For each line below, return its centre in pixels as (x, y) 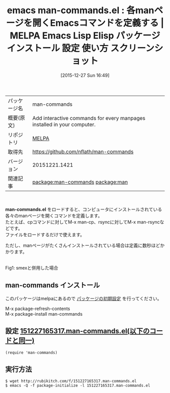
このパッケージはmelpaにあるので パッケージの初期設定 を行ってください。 (83, 298)
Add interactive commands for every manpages (89, 118)
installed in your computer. (64, 124)
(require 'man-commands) (31, 353)
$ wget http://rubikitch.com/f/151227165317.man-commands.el (71, 381)
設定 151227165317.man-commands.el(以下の (78, 331)
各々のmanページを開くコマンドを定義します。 (54, 215)
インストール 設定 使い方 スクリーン (80, 48)
